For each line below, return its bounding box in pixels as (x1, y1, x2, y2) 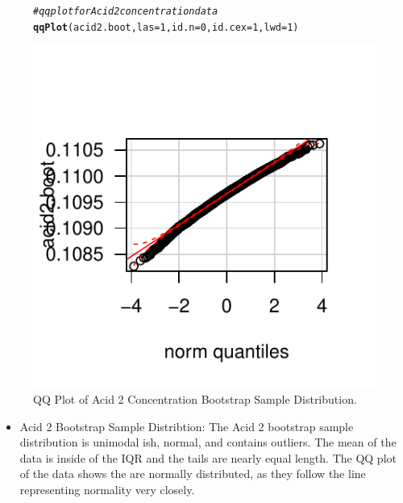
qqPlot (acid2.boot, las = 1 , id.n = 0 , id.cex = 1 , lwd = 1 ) (33, 21, 299, 33)
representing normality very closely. (19, 480, 195, 497)
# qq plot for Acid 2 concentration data (33, 6, 218, 17)
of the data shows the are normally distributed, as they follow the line (19, 465, 366, 482)
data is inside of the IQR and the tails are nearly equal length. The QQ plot (19, 449, 397, 466)
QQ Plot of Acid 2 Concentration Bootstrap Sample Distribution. (33, 390, 357, 407)
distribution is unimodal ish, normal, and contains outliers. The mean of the (19, 434, 397, 451)
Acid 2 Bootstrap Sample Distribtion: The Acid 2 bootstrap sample (19, 417, 354, 434)
